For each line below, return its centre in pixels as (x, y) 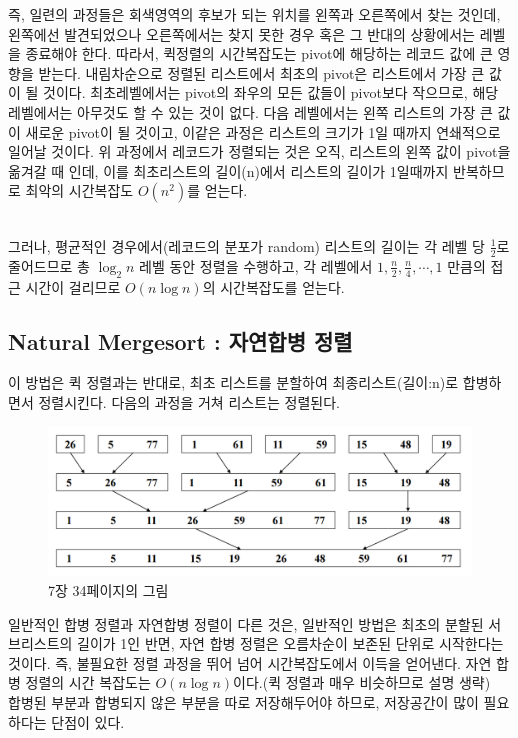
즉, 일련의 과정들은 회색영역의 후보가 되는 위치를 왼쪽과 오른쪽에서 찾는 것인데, (254, 14)
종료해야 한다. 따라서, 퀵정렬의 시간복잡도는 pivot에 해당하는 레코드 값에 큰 (259, 53)
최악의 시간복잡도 (79, 190)
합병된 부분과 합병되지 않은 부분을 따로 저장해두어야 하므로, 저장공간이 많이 (243, 702)
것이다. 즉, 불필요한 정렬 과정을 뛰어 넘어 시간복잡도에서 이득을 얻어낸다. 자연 (250, 662)
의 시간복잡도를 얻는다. (273, 286)
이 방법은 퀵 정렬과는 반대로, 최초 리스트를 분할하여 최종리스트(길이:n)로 (233, 382)
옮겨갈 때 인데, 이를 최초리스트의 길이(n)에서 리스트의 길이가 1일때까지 (228, 170)
